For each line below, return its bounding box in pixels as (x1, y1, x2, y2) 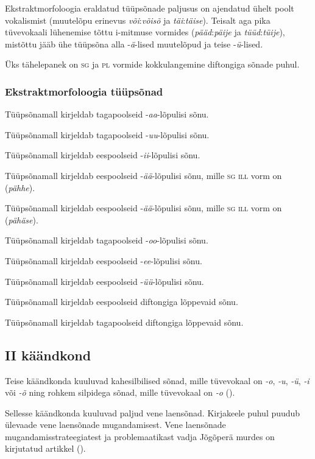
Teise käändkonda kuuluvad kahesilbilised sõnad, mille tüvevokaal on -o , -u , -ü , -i (5, 374, 310, 387)
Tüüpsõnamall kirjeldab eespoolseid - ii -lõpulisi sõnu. (5, 149, 200, 161)
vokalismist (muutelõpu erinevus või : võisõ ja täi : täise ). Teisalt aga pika (5, 13, 271, 26)
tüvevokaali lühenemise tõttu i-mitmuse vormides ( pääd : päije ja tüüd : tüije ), (5, 26, 285, 38)
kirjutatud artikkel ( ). (5, 442, 86, 455)
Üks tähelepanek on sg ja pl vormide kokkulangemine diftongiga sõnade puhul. (5, 58, 300, 71)
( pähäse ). (5, 213, 38, 226)
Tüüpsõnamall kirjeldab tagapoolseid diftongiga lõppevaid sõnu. (5, 315, 244, 328)
